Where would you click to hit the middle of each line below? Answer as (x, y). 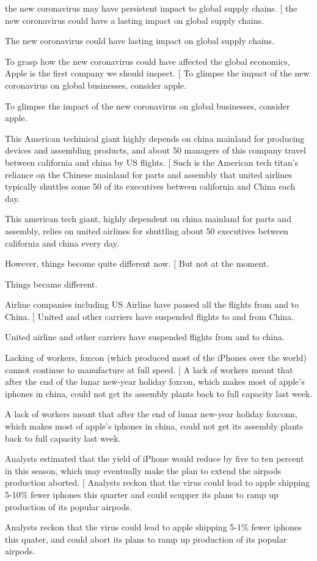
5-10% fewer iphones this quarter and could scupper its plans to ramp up (142, 494)
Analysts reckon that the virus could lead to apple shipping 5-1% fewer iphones (153, 527)
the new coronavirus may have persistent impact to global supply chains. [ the (151, 8)
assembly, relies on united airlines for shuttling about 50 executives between (147, 230)
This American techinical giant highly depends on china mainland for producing (155, 138)
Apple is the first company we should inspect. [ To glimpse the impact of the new (157, 73)
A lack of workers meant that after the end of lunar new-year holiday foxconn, (151, 414)
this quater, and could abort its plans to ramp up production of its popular (146, 539)
